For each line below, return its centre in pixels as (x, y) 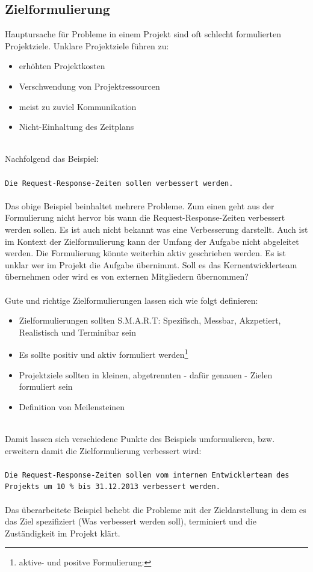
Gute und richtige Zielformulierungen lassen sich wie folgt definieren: (132, 300)
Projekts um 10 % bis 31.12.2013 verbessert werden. (113, 487)
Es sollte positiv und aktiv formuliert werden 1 (104, 353)
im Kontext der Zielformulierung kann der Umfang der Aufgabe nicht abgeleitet (152, 241)
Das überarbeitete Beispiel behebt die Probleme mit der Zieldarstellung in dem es (156, 509)
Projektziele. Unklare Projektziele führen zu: (87, 45)
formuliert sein (46, 386)
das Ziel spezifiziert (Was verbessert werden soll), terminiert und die (131, 521)
